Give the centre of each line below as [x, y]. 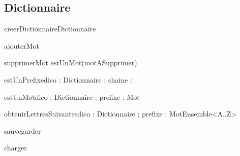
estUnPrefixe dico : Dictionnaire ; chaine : [68, 79]
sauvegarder [23, 130]
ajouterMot [22, 45]
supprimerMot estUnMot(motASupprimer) [71, 63]
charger [16, 148]
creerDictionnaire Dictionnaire [50, 29]
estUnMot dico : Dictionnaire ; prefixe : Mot [72, 96]
